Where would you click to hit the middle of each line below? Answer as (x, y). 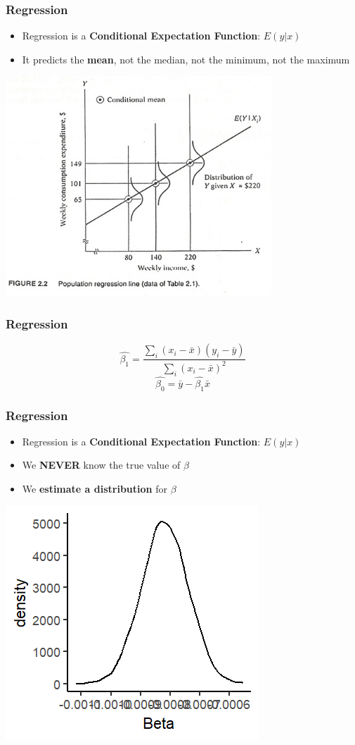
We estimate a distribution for (95, 489)
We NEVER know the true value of (101, 465)
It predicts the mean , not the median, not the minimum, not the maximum (186, 59)
